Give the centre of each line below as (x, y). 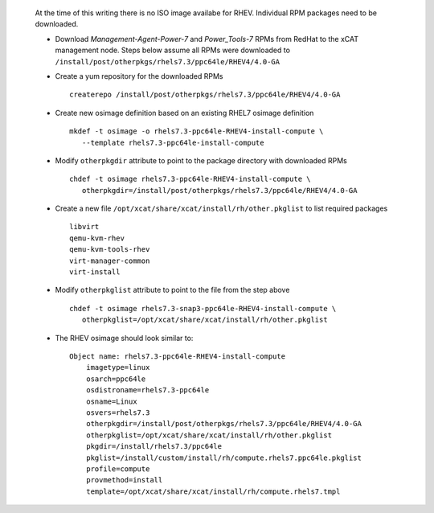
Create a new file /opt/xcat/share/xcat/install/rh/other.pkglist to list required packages (221, 208)
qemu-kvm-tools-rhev (110, 250)
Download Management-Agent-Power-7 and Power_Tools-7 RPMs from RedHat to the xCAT (207, 39)
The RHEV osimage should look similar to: (124, 338)
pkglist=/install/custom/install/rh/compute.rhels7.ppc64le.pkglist (223, 458)
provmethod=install (124, 480)
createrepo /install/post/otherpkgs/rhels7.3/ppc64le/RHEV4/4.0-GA (205, 95)
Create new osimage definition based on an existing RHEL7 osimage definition (184, 113)
